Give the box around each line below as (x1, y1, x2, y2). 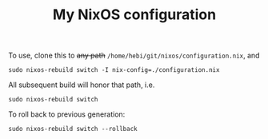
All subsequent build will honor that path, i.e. (8, 80, 155, 89)
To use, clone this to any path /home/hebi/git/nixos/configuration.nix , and (8, 50, 260, 61)
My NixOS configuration (52, 6, 217, 24)
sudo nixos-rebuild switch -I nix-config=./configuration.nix (8, 66, 220, 74)
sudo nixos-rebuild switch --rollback (8, 125, 138, 133)
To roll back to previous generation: (8, 109, 126, 119)
